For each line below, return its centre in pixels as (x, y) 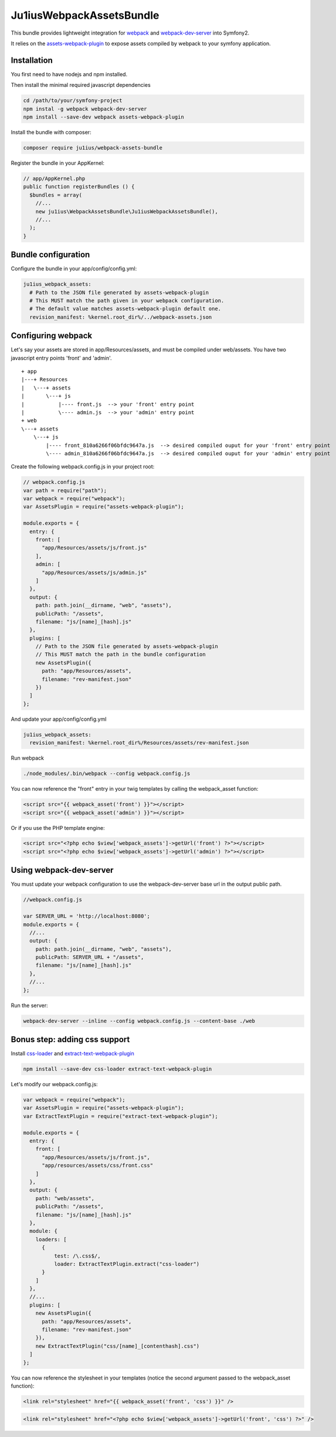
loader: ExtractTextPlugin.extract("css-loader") (127, 1264)
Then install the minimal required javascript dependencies (81, 85)
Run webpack (27, 758)
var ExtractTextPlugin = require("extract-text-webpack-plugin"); (121, 1116)
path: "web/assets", (65, 1198)
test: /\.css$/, (77, 1256)
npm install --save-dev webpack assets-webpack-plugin (103, 117)
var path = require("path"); (65, 490)
